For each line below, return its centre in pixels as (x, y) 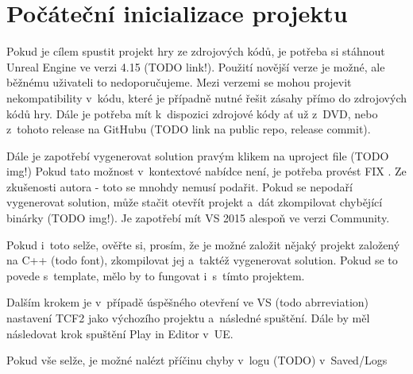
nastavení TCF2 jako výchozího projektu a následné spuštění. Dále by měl (188, 318)
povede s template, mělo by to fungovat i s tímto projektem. (156, 275)
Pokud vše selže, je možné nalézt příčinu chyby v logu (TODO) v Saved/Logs (197, 360)
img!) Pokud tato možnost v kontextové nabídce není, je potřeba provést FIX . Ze (206, 171)
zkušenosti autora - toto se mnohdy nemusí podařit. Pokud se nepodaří (179, 186)
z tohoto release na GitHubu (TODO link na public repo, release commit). (189, 129)
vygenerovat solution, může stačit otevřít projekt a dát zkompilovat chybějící (195, 202)
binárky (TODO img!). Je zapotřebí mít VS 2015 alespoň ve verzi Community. (198, 218)
